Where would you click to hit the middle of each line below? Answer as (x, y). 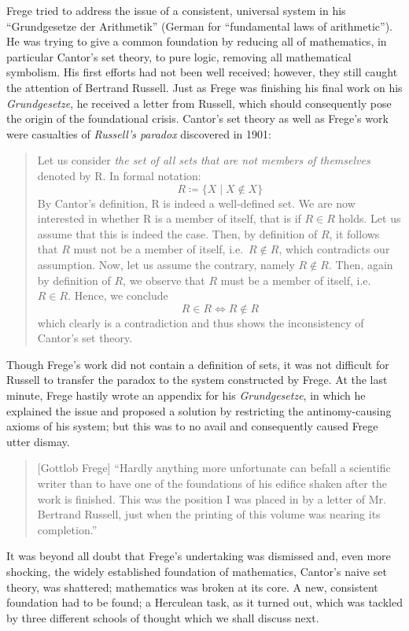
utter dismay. (38, 441)
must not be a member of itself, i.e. (158, 249)
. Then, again (361, 264)
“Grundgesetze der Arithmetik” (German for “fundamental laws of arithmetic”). (199, 26)
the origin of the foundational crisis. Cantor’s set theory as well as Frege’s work (197, 118)
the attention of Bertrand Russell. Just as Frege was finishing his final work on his (204, 87)
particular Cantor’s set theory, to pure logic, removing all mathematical (179, 56)
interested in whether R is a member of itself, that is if (169, 218)
